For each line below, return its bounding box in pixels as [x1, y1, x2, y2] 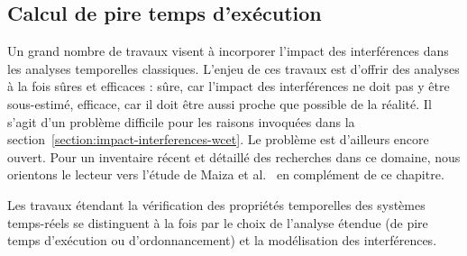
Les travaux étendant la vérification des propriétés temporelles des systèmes [7, 195, 426, 214]
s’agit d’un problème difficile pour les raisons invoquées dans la [7, 112, 355, 131]
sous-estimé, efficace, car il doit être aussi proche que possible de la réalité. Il [7, 94, 432, 113]
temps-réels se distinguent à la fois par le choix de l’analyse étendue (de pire [7, 213, 428, 232]
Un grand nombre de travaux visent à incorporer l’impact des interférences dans [7, 41, 449, 60]
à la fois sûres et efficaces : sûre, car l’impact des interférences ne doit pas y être [7, 77, 450, 96]
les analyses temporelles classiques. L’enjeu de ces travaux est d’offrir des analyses [7, 59, 460, 78]
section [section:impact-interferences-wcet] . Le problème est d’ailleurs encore [7, 130, 429, 149]
